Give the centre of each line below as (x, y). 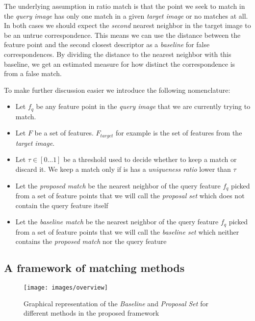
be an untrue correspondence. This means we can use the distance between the (122, 35)
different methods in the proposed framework (91, 313)
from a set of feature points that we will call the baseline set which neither (127, 231)
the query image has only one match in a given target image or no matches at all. (126, 15)
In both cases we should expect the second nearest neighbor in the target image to (127, 25)
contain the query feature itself (62, 205)
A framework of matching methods (94, 268)
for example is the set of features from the (179, 133)
